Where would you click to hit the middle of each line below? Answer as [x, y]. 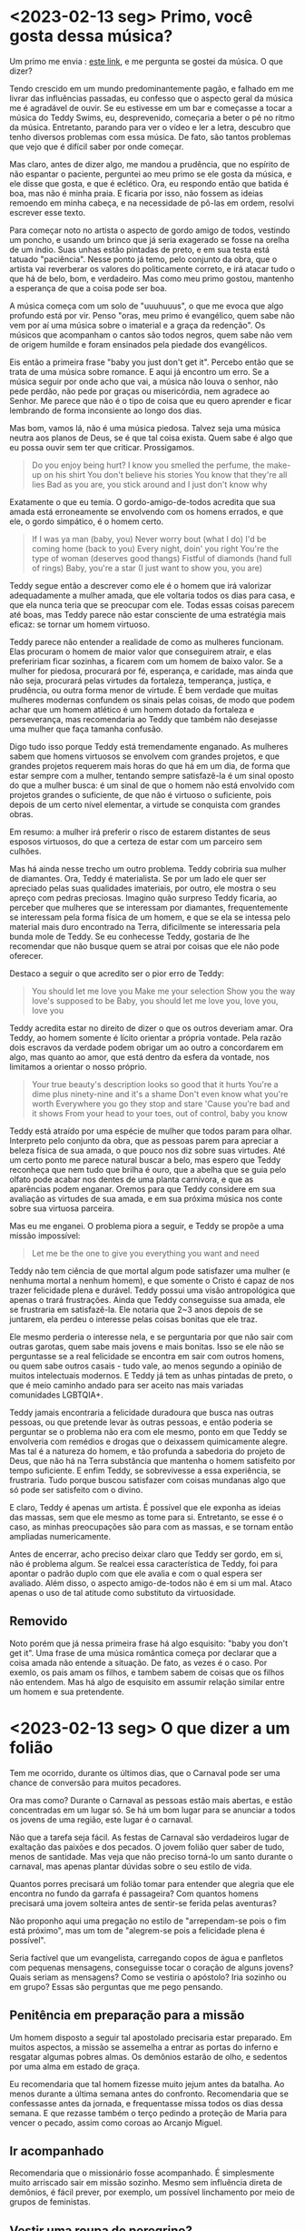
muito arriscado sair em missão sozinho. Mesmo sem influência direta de [146, 2183]
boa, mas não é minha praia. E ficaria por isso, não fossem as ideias [136, 193]
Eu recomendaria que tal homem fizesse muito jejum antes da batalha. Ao [147, 2084]
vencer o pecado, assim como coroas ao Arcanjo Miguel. [116, 2123]
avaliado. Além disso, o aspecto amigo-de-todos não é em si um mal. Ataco [151, 1583]
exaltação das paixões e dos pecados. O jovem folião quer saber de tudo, [147, 1847]
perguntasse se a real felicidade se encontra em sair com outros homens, [147, 1356]
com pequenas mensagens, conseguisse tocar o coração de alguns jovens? [152, 1967]
